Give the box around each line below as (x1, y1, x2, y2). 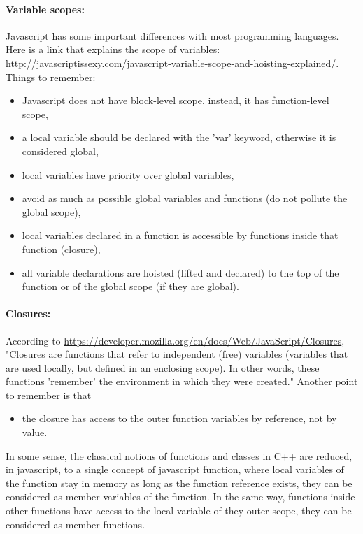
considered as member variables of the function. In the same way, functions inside (6, 489, 355, 504)
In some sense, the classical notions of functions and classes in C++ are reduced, (6, 448, 353, 463)
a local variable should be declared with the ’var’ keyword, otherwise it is (22, 130, 336, 145)
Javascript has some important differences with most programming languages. (6, 28, 339, 43)
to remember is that (6, 387, 92, 402)
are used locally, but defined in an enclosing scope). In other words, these (6, 360, 320, 375)
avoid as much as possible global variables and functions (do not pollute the (22, 191, 348, 205)
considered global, (22, 143, 99, 158)
